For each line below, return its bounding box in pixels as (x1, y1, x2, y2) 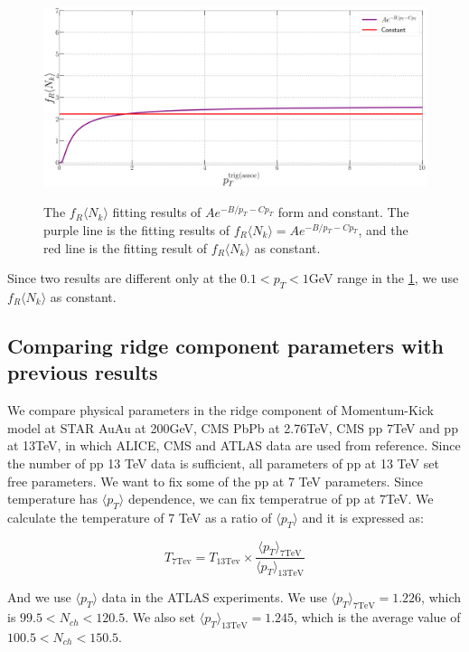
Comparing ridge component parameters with (7, 331, 444, 359)
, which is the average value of (294, 608, 461, 627)
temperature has (7, 489, 98, 508)
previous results (7, 358, 158, 386)
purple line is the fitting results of (43, 220, 230, 239)
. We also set (125, 608, 196, 627)
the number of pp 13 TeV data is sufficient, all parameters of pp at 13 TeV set (7, 453, 439, 472)
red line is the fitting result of (43, 238, 208, 257)
